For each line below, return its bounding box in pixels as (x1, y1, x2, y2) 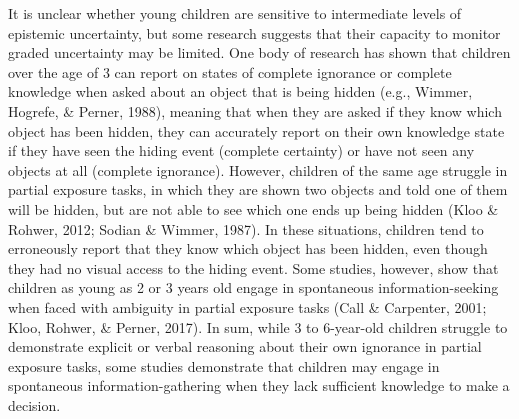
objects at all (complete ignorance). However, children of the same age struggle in (8, 159, 508, 180)
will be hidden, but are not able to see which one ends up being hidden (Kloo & (8, 198, 499, 219)
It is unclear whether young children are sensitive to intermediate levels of (8, 3, 462, 23)
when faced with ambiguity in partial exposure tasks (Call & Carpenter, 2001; (8, 296, 487, 317)
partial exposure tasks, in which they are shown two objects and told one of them (8, 179, 508, 200)
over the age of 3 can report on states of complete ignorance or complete (8, 61, 452, 82)
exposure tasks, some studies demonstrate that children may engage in (8, 355, 440, 376)
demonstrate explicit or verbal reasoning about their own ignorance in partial (8, 336, 482, 357)
